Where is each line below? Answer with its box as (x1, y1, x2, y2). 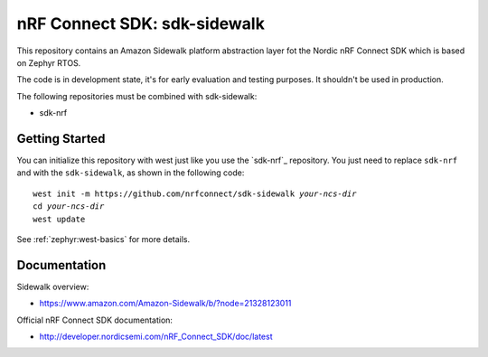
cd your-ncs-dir (33, 202, 105, 211)
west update (33, 213, 86, 224)
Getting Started (16, 131, 106, 146)
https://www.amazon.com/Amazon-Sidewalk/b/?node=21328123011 (39, 298, 292, 309)
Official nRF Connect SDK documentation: (16, 315, 174, 325)
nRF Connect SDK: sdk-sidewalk (16, 14, 266, 33)
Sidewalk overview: (16, 281, 89, 292)
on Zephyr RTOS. (16, 57, 81, 68)
